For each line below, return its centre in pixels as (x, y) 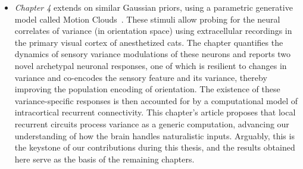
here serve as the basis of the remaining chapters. (104, 159)
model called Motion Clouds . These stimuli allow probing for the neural (147, 19)
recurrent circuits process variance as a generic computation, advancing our (152, 123)
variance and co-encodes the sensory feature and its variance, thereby (141, 77)
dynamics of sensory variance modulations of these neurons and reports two (152, 54)
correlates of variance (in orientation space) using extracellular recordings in (153, 31)
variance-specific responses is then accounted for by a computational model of (156, 100)
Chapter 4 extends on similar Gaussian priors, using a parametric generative (154, 7)
